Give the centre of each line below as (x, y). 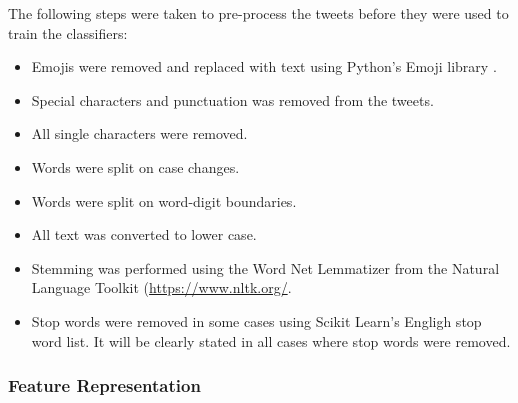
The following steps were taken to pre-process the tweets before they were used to (258, 13)
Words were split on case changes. (135, 166)
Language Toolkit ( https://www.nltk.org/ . (161, 287)
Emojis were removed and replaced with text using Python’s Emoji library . (264, 66)
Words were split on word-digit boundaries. (164, 200)
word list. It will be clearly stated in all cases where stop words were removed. (271, 340)
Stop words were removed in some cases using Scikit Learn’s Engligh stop (256, 320)
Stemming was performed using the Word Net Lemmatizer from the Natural (265, 267)
